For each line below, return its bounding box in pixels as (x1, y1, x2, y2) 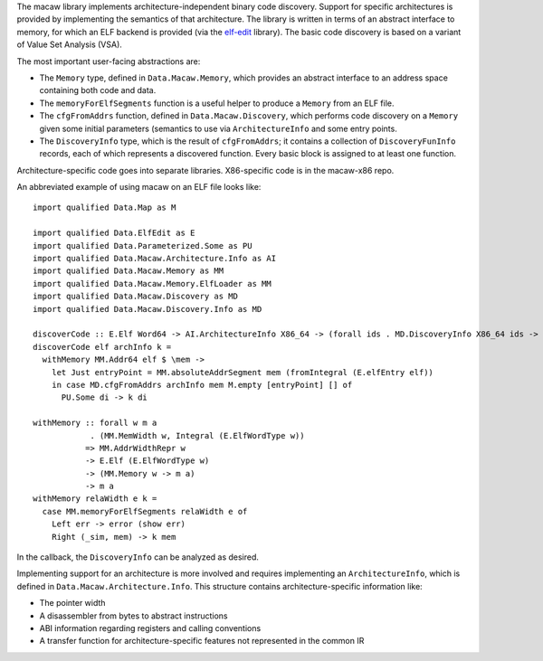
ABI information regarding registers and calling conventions (39, 622, 262, 633)
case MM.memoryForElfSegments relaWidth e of (42, 506, 248, 516)
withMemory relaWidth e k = (33, 494, 157, 504)
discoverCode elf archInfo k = (33, 342, 172, 352)
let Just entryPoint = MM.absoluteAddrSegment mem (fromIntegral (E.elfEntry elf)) (51, 367, 434, 377)
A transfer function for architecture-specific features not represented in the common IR (39, 636, 365, 647)
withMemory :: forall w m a (33, 418, 157, 429)
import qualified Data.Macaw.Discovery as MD (33, 291, 239, 302)
